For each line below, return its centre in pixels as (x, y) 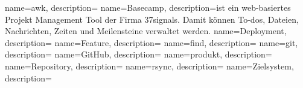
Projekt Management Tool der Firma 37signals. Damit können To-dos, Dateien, (152, 19)
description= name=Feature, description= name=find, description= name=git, (151, 42)
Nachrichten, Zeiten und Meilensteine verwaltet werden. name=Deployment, (146, 31)
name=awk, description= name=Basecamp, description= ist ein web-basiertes (148, 7)
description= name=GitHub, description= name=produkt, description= (139, 54)
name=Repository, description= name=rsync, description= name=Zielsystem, (149, 66)
